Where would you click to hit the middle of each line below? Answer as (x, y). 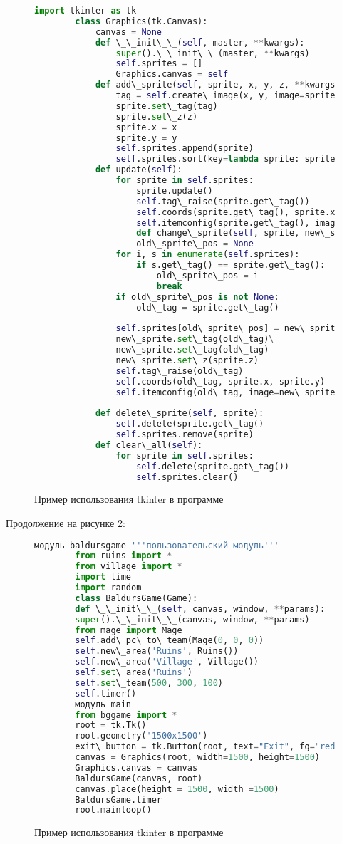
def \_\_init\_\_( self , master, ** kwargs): (200, 42)
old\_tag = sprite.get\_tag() (208, 307)
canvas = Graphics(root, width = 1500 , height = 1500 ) (197, 757)
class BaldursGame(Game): (136, 598)
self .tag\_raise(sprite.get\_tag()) (223, 201)
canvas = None (129, 32)
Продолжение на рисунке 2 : (66, 522)
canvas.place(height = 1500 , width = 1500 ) (177, 789)
